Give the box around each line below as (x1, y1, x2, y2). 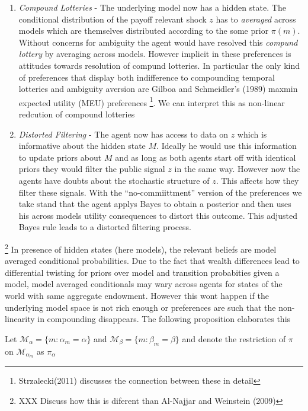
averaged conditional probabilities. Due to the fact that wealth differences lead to (5, 254, 300, 267)
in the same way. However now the (174, 163, 300, 175)
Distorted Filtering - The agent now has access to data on (18, 128, 229, 140)
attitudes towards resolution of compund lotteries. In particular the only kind (18, 59, 300, 71)
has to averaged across (216, 12, 296, 25)
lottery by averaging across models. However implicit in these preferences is (18, 47, 291, 60)
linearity (5, 313, 35, 325)
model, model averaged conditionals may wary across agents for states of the (5, 278, 283, 290)
